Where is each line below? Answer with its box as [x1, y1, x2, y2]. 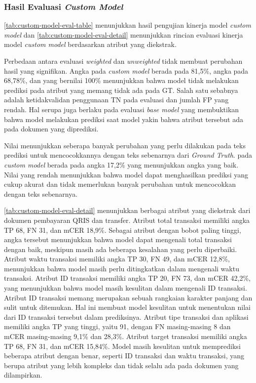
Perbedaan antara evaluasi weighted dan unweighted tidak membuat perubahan [4, 56, 243, 66]
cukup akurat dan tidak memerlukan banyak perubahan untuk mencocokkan [4, 179, 236, 189]
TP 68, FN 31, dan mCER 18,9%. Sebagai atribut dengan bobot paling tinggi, [4, 224, 241, 235]
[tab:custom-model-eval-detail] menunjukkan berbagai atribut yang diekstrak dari [4, 205, 251, 215]
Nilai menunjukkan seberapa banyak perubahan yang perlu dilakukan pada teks [4, 140, 246, 150]
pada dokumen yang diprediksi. [4, 124, 99, 134]
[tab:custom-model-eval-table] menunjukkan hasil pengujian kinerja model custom [4, 20, 251, 30]
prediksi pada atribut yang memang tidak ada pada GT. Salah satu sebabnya [4, 85, 238, 95]
